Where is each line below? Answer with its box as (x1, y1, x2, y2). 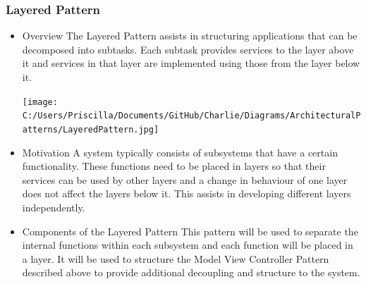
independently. (22, 199, 85, 214)
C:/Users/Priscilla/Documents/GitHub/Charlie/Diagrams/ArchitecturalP (22, 111, 361, 121)
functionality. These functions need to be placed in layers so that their (22, 159, 326, 173)
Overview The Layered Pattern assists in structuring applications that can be (22, 28, 358, 43)
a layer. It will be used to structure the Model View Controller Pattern (22, 251, 329, 266)
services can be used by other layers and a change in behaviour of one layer (22, 172, 348, 187)
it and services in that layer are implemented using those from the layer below (22, 56, 360, 70)
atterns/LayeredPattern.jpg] (22, 124, 159, 135)
